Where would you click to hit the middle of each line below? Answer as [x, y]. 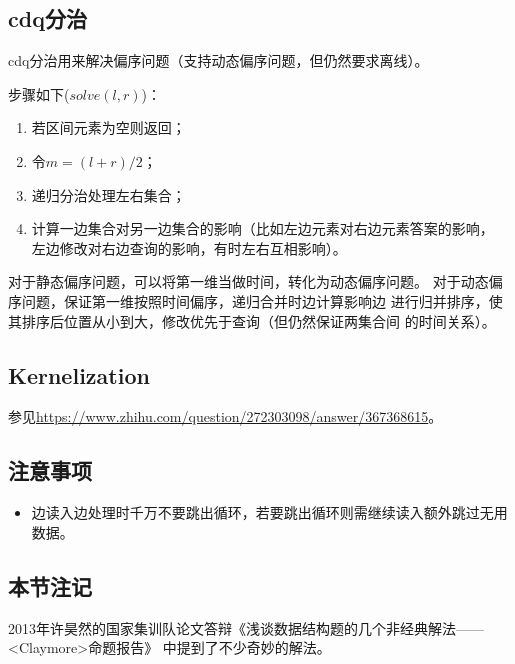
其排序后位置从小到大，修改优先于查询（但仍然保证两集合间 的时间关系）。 [252, 320]
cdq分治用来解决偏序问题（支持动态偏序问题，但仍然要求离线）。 [218, 60]
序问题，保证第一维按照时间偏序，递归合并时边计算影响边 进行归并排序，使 [255, 300]
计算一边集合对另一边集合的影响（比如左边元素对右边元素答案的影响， [262, 228]
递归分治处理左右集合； [108, 194]
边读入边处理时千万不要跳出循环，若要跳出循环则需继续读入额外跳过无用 [269, 512]
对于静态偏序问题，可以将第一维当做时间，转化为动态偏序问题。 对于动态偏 [255, 281]
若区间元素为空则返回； [108, 127]
